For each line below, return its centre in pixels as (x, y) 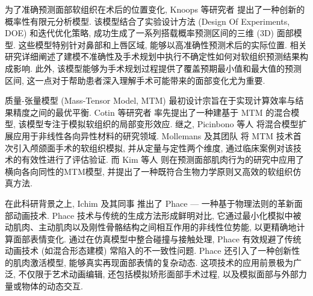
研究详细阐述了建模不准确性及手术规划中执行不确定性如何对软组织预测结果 (152, 56)
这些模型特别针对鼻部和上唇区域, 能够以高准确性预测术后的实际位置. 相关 (163, 44)
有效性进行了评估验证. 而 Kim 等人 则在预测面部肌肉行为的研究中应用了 (163, 159)
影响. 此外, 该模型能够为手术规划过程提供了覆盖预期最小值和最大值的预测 (157, 68)
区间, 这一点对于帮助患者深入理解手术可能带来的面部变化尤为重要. (135, 80)
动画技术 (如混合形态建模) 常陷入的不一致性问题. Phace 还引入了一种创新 (148, 250)
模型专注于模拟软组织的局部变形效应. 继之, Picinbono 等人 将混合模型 (163, 124)
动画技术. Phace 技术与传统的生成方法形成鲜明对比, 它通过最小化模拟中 (153, 215)
